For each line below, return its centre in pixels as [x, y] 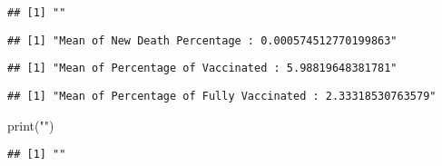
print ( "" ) [31, 125]
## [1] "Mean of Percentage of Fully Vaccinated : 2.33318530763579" [222, 96]
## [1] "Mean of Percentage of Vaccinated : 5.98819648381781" [202, 68]
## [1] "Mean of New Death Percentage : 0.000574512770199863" [202, 40]
